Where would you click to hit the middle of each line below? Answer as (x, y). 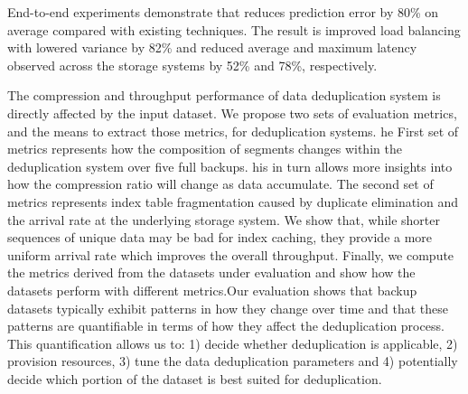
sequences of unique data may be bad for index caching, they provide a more (220, 237)
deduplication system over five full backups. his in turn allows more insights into (230, 166)
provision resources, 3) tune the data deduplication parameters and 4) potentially (233, 361)
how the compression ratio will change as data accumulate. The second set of (220, 184)
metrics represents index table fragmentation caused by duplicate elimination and (233, 201)
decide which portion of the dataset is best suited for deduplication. (195, 378)
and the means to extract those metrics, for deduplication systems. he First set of (233, 131)
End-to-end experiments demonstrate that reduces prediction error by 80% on (223, 12)
